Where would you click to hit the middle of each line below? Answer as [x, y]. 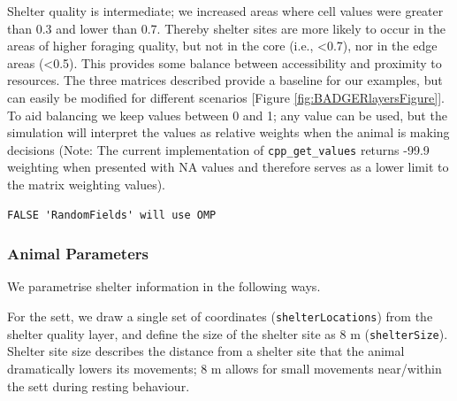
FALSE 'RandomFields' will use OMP [112, 215]
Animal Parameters [78, 254]
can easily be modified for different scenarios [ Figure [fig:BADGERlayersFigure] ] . [226, 97]
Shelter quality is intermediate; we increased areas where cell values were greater [225, 11]
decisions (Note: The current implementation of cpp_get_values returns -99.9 [218, 149]
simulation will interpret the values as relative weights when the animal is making [228, 132]
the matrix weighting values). [87, 184]
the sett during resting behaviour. [99, 386]
